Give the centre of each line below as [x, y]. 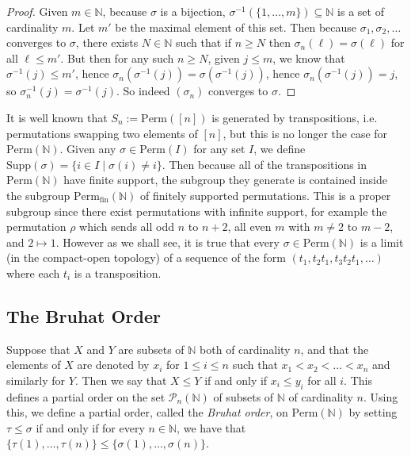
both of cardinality [245, 349]
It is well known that [57, 117]
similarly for [36, 380]
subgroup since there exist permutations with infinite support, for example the [197, 211]
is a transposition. [118, 273]
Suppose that [38, 349]
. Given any [88, 149]
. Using [381, 396]
